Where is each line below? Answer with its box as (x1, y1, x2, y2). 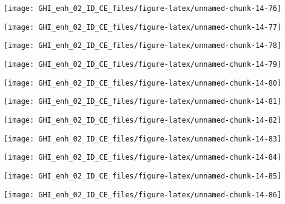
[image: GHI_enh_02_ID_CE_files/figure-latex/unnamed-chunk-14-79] (4, 59, 282, 69)
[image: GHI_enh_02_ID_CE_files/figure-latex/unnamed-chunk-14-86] (4, 190, 282, 199)
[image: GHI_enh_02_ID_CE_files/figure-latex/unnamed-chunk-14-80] (4, 78, 282, 87)
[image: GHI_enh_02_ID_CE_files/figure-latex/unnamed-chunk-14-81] (4, 97, 282, 106)
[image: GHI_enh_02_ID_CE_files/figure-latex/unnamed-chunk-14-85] (4, 171, 282, 180)
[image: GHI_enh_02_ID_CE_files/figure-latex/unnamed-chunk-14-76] (4, 4, 282, 13)
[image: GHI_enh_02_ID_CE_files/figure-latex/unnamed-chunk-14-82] (4, 115, 282, 124)
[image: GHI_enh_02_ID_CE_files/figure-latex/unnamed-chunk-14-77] (4, 22, 282, 32)
